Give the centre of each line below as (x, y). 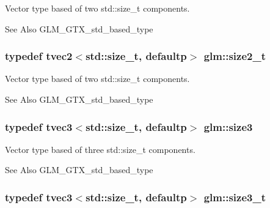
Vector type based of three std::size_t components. (100, 149)
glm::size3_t (235, 197)
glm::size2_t (235, 56)
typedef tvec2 (39, 56)
